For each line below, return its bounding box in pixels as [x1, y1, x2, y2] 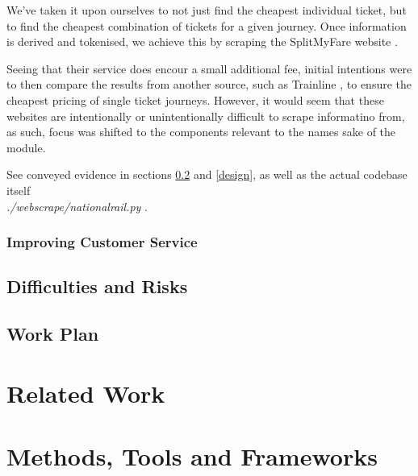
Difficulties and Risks [6, 274, 188, 299]
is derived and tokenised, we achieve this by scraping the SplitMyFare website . [6, 33, 398, 50]
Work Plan [6, 321, 99, 346]
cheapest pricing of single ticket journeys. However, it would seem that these [6, 91, 384, 108]
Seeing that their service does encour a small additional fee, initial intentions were [6, 60, 412, 77]
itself [6, 181, 31, 198]
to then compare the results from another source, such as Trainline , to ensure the [6, 76, 412, 93]
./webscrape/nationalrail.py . [6, 197, 148, 214]
